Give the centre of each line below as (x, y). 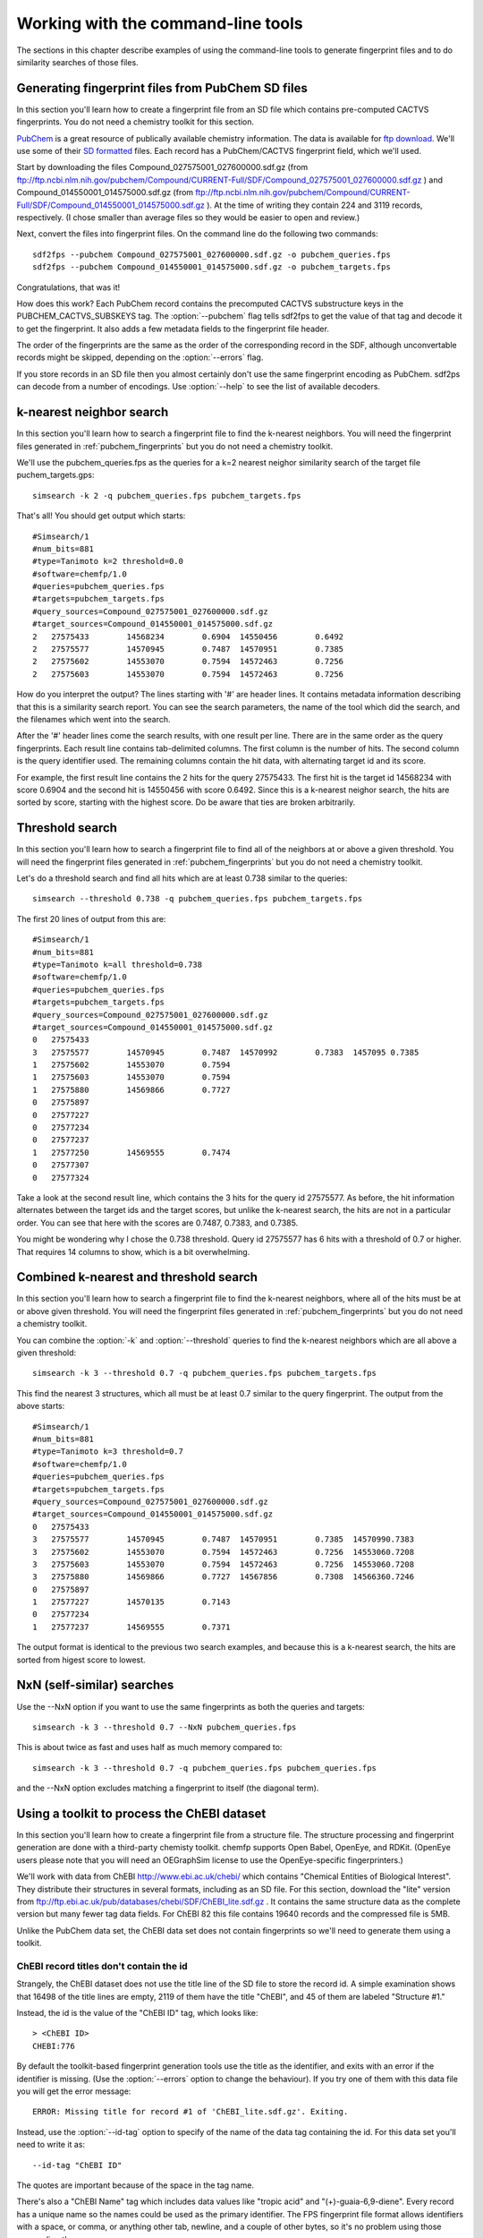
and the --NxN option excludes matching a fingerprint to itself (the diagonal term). (168, 1788)
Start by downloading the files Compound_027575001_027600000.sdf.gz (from (162, 167)
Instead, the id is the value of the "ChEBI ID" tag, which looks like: (137, 2013)
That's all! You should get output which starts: (101, 516)
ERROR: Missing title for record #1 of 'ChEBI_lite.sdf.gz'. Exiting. (191, 2112)
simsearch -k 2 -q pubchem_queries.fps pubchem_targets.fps (167, 495)
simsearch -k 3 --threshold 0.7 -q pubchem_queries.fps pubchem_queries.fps (205, 1768)
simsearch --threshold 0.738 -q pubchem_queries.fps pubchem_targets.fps (198, 899)
